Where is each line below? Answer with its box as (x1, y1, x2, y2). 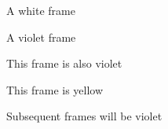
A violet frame (6, 28, 76, 45)
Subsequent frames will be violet (6, 108, 163, 124)
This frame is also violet (6, 55, 122, 72)
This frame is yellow (6, 81, 104, 98)
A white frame (6, 2, 75, 18)
